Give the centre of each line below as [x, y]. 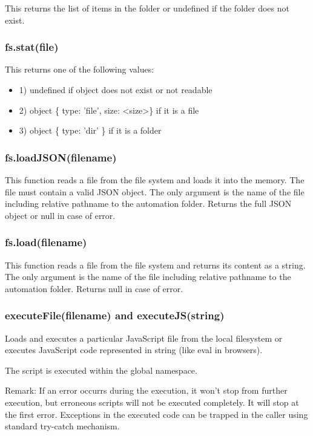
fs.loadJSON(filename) [61, 157]
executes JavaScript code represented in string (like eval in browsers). [134, 350]
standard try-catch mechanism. [62, 426]
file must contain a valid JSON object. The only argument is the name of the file [155, 191]
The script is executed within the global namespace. [101, 370]
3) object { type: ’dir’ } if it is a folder [90, 130]
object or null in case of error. [60, 215]
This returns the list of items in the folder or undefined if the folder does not [147, 8]
